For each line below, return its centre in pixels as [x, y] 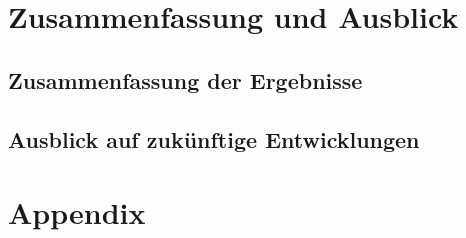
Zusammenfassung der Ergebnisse [185, 79]
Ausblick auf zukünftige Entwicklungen [214, 138]
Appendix [77, 212]
